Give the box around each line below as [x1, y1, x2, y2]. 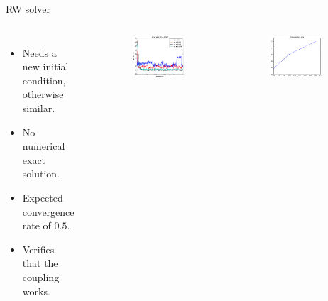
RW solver [6, 1, 50, 16]
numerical [22, 138, 65, 153]
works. [22, 283, 50, 298]
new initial [22, 59, 69, 74]
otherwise [22, 87, 64, 102]
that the [22, 256, 58, 270]
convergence [22, 204, 75, 219]
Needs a [22, 45, 57, 60]
